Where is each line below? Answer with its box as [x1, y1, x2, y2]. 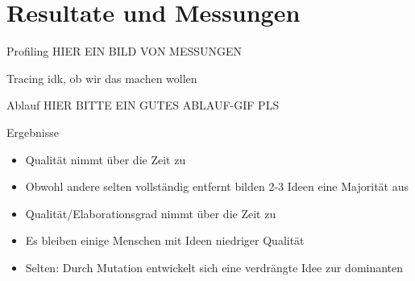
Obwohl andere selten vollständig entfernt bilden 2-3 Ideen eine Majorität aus [25, 178, 409, 195]
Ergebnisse [6, 123, 59, 140]
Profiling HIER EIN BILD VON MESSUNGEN [6, 43, 243, 60]
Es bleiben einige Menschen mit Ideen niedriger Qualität [25, 232, 305, 249]
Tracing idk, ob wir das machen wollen [6, 69, 197, 86]
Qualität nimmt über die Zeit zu [25, 151, 186, 167]
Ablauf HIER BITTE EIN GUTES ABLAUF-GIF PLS [6, 97, 280, 114]
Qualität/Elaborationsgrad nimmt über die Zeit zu [25, 205, 276, 221]
